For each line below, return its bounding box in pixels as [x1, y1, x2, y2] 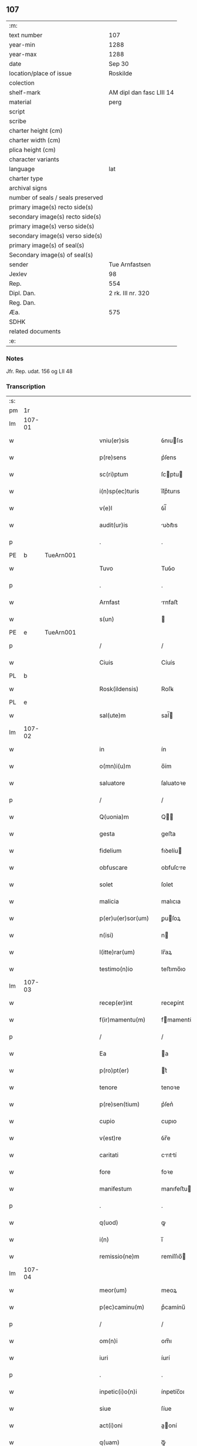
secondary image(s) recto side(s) [9, 212, 101, 221]
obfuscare [99, 864, 128, 872]
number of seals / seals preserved [9, 193, 104, 202]
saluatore [99, 779, 125, 787]
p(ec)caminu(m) [99, 1303, 145, 1311]
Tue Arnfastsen [108, 260, 151, 268]
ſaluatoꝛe [161, 779, 186, 787]
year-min [9, 41, 35, 49]
